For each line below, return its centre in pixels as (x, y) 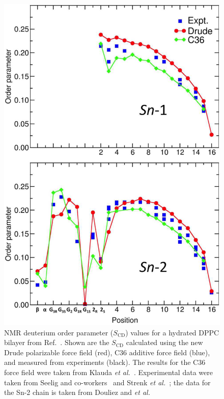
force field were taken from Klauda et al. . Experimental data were (108, 372)
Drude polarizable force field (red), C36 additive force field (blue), (107, 352)
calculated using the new (164, 342)
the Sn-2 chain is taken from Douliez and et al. (77, 392)
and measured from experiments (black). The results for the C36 (105, 362)
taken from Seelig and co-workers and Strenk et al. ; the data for (107, 382)
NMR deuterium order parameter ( (59, 332)
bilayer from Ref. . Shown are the (57, 342)
